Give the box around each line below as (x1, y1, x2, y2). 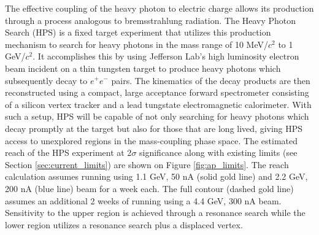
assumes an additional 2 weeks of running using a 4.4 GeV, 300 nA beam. (5, 194, 282, 207)
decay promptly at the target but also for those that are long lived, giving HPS (5, 121, 303, 134)
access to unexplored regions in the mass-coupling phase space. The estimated (5, 134, 298, 147)
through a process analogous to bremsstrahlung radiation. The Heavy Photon (5, 13, 296, 26)
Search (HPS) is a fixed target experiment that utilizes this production (5, 26, 271, 39)
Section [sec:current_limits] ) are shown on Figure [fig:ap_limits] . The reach (5, 158, 289, 171)
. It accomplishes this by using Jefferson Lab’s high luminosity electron (33, 50, 299, 63)
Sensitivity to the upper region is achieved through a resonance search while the (5, 206, 306, 219)
